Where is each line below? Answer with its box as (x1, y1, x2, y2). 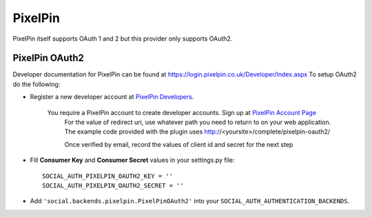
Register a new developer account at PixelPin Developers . (30, 93, 194, 101)
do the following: (12, 80, 61, 88)
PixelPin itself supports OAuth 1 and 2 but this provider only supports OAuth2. (12, 34, 233, 43)
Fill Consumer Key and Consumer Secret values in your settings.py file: (30, 156, 235, 165)
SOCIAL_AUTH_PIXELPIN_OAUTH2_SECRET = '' (42, 181, 184, 189)
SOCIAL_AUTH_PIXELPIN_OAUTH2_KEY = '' (42, 172, 174, 180)
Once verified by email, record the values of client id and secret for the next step (64, 140, 293, 148)
